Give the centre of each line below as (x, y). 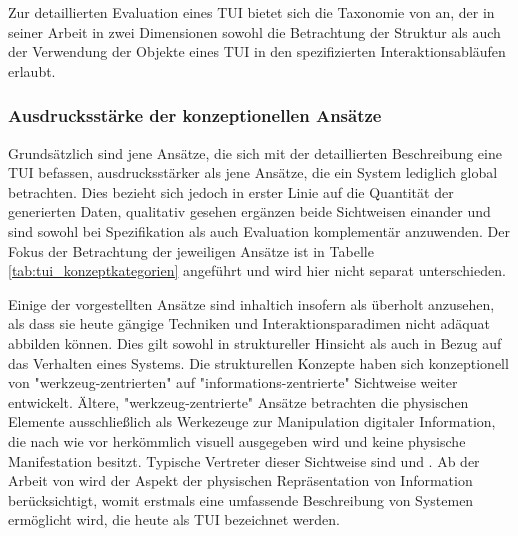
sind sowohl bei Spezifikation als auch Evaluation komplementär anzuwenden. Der (259, 230)
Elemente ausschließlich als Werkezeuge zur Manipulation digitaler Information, (252, 421)
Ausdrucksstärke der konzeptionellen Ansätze (195, 115)
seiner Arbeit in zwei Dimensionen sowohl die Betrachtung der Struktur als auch (254, 31)
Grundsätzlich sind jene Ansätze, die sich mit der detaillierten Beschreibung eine (255, 152)
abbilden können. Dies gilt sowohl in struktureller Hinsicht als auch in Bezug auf (255, 342)
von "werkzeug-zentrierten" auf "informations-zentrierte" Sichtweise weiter (233, 382)
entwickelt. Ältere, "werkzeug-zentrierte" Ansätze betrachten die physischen (238, 401)
